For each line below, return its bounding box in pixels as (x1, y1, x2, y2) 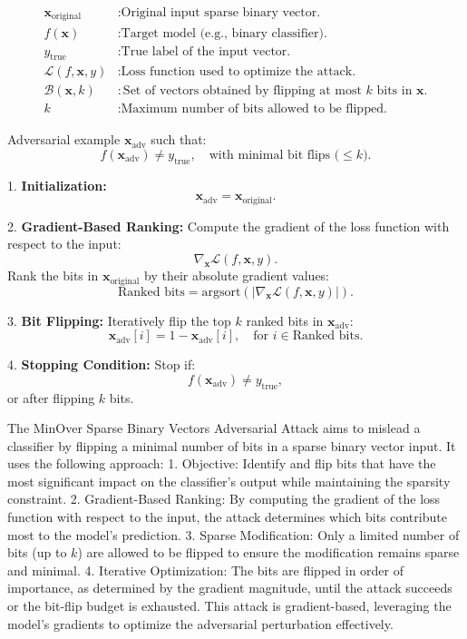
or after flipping (7, 388, 95, 407)
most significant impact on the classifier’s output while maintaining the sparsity (7, 471, 451, 490)
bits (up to (7, 543, 67, 562)
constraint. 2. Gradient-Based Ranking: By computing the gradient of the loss (7, 489, 441, 508)
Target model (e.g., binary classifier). (121, 26, 327, 40)
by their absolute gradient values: (143, 266, 330, 285)
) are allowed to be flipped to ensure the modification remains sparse (77, 543, 460, 562)
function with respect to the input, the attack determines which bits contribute (7, 507, 447, 526)
